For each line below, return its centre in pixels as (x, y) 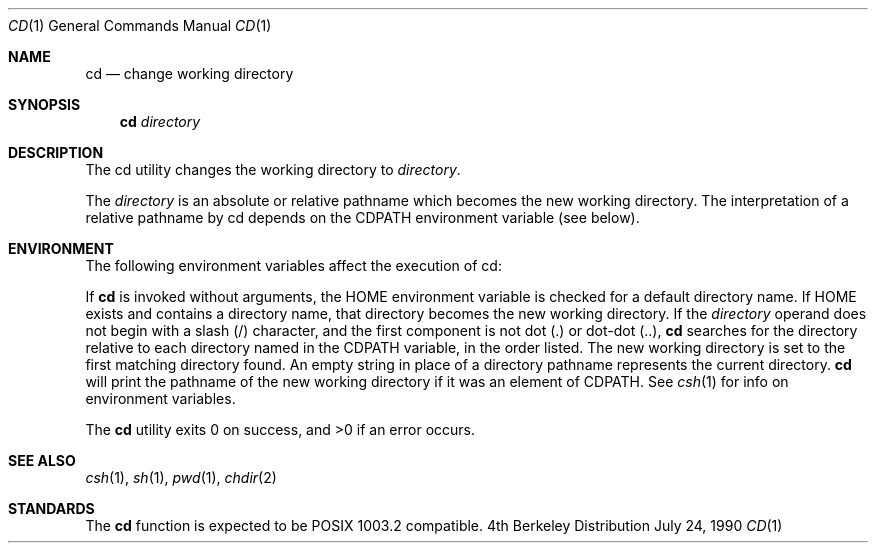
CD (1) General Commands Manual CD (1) (140, 25)
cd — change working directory (189, 73)
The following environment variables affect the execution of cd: (293, 265)
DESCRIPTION (56, 152)
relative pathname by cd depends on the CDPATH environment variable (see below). (362, 217)
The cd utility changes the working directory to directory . (273, 169)
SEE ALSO (42, 460)
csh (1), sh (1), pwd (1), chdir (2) (181, 477)
